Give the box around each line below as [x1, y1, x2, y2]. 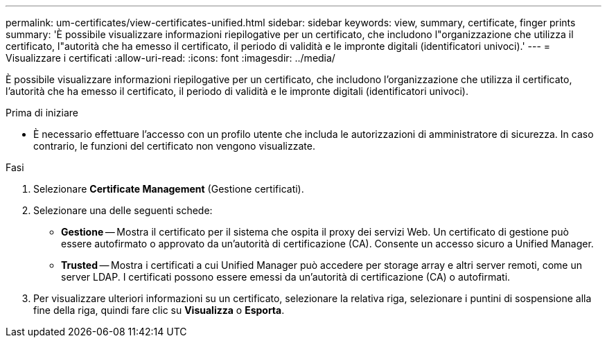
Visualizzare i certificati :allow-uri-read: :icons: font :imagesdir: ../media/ [6, 52, 335, 64]
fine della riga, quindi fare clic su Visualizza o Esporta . [33, 304, 285, 316]
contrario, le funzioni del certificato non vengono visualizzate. [33, 140, 315, 152]
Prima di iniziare [6, 107, 78, 118]
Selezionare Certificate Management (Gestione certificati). [33, 183, 304, 195]
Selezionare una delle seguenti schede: [33, 204, 213, 216]
